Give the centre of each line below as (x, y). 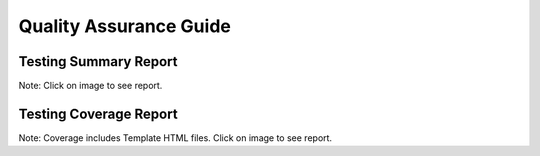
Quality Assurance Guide (125, 26)
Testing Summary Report (98, 61)
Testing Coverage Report (98, 113)
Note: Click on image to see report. (90, 86)
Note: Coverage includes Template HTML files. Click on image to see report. (175, 137)
